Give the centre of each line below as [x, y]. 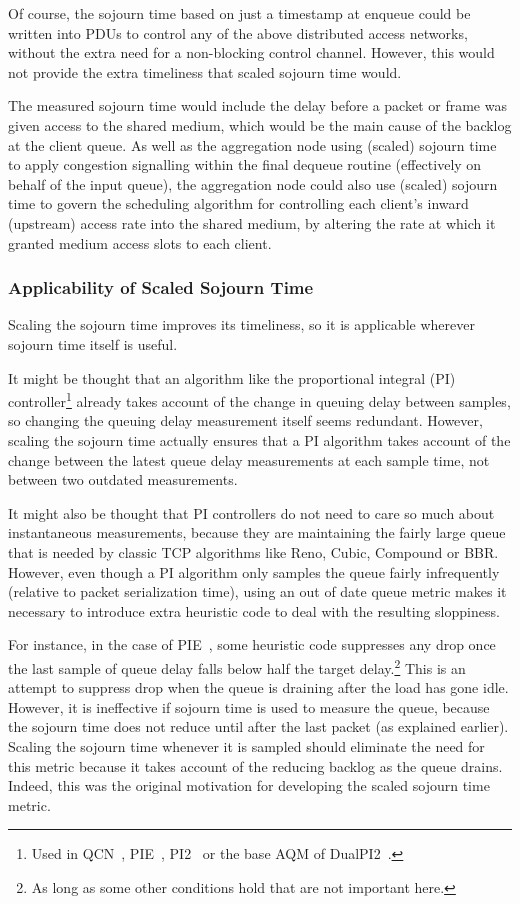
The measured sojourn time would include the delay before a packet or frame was [257, 105]
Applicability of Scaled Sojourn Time [161, 287]
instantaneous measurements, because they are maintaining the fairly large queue [257, 532]
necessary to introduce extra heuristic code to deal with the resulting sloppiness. [254, 610]
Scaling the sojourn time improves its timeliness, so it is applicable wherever [241, 324]
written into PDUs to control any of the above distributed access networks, [238, 32]
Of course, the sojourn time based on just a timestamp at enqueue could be [239, 13]
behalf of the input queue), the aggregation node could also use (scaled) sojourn [253, 183]
